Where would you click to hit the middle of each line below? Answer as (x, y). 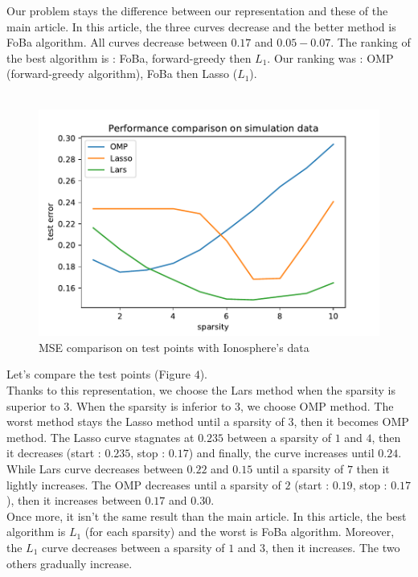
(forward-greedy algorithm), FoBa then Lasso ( (122, 74)
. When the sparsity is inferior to (150, 405)
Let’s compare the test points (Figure (98, 374)
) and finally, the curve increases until (281, 453)
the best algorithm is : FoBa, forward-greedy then (129, 57)
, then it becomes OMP (351, 421)
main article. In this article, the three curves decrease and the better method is (201, 26)
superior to (33, 405)
